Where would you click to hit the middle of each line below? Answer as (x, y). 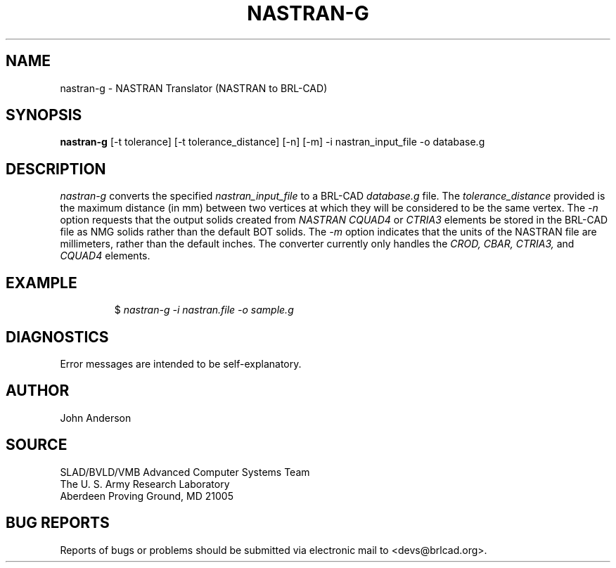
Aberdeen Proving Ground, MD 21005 (147, 496)
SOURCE (37, 445)
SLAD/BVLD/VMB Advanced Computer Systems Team (185, 472)
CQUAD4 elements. (105, 256)
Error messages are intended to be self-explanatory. (181, 363)
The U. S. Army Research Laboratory (145, 484)
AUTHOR (38, 391)
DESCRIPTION (56, 169)
